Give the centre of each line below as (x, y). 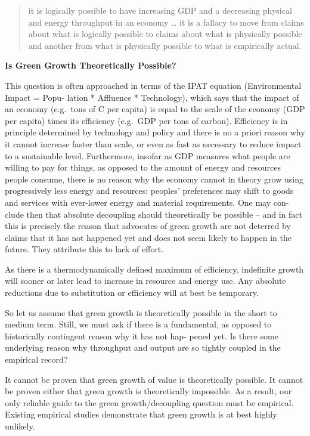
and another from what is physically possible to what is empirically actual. (165, 45)
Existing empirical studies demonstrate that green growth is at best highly (141, 414)
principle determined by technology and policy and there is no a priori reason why (155, 132)
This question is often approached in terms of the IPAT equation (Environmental (153, 85)
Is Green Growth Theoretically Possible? (91, 65)
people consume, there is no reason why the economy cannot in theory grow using (154, 179)
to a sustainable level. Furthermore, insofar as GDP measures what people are (148, 155)
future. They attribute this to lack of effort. (84, 249)
